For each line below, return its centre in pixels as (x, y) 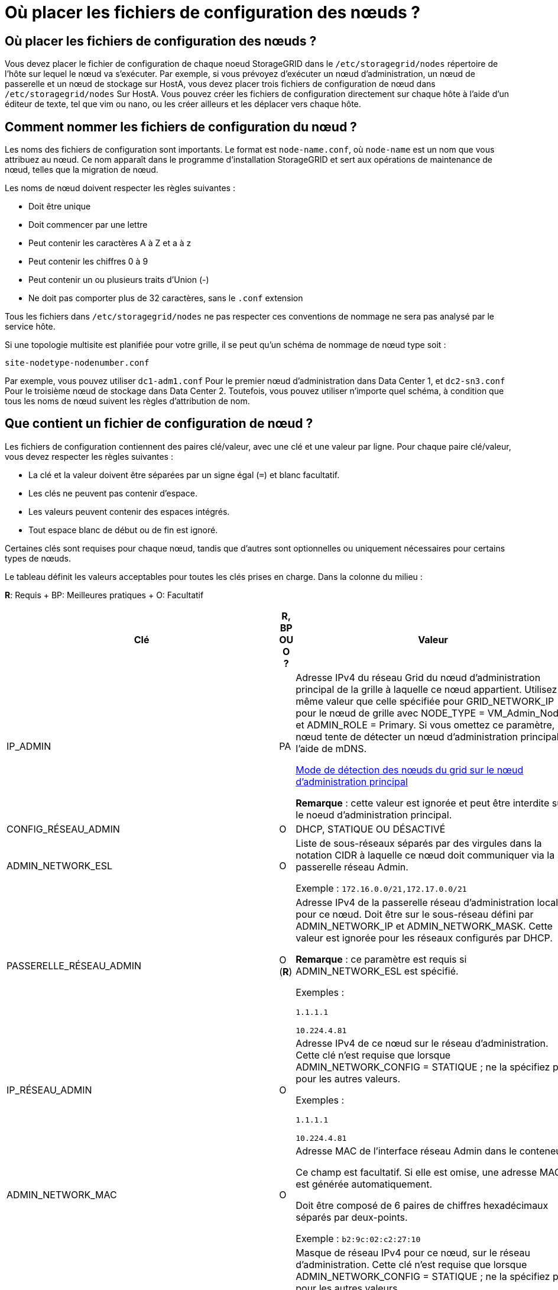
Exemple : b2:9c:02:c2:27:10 (358, 1238)
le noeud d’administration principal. (374, 815)
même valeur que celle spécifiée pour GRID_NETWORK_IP (425, 701)
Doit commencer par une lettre (88, 225)
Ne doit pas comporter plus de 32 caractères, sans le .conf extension (166, 298)
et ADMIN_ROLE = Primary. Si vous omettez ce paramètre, (425, 725)
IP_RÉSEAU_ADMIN (49, 1090)
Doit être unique (60, 207)
